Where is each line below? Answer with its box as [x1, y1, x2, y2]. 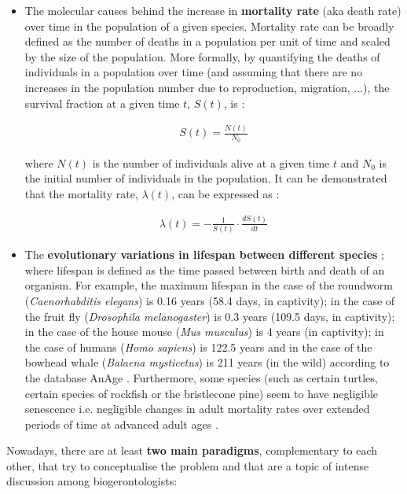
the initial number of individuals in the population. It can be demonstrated [24, 170, 387, 186]
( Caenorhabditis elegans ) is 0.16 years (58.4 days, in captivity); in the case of [24, 292, 395, 308]
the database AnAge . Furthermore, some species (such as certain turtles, [24, 369, 378, 385]
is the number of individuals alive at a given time [92, 154, 330, 171]
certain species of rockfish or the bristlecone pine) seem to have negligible [24, 385, 379, 401]
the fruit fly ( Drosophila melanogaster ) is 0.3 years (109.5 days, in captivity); [24, 308, 395, 324]
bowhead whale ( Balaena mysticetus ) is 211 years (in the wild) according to [24, 354, 390, 370]
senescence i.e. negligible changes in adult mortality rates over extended [24, 400, 370, 417]
